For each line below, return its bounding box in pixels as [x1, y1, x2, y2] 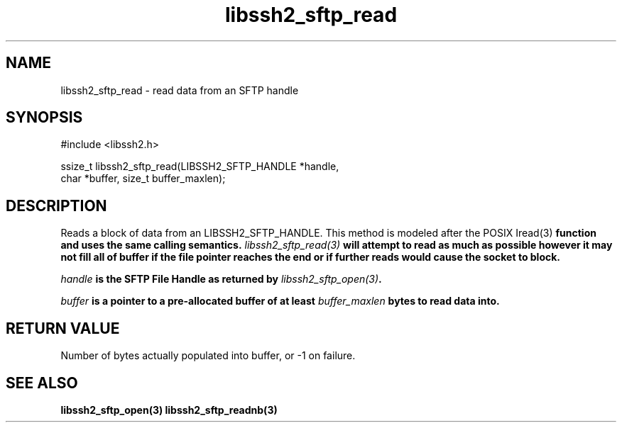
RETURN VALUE [6, 319, 120, 337]
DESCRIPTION [6, 196, 107, 215]
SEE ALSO [6, 373, 78, 392]
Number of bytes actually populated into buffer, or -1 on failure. [60, 349, 356, 362]
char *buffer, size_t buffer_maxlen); [60, 172, 226, 185]
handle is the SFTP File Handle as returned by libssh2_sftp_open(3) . [60, 273, 382, 286]
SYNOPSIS [6, 108, 83, 127]
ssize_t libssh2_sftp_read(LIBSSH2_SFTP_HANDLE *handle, [60, 160, 339, 173]
